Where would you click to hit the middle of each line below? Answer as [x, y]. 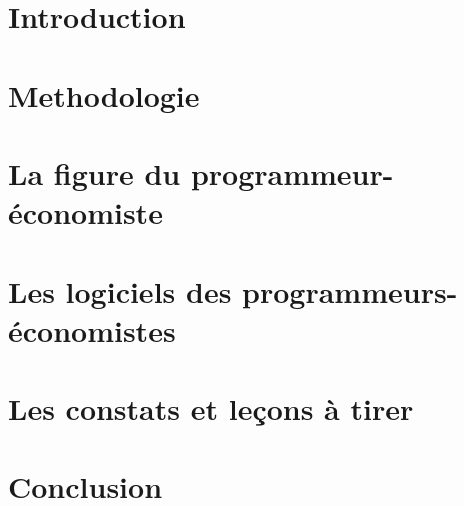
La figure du [94, 172]
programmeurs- [350, 290]
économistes [92, 329]
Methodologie [104, 94]
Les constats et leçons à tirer [211, 408]
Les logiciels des [120, 290]
